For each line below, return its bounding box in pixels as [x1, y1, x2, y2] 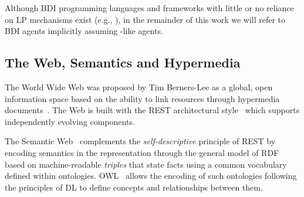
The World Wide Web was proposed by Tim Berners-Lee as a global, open [5, 80, 273, 93]
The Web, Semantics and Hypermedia [5, 53, 241, 72]
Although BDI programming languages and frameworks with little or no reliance [5, 2, 294, 13]
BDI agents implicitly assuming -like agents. [5, 25, 163, 37]
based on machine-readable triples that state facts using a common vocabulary [5, 158, 287, 170]
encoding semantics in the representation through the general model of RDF [5, 146, 279, 158]
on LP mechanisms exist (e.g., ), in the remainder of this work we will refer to [5, 13, 286, 25]
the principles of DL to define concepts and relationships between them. [5, 181, 263, 193]
